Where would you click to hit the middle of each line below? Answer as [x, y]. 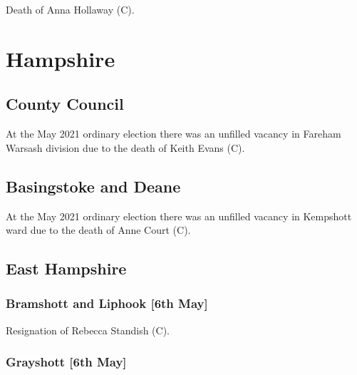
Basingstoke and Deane [93, 186]
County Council [65, 104]
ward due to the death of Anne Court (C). [98, 230]
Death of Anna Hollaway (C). [70, 9]
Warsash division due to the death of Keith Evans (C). [125, 147]
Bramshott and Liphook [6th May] [107, 303]
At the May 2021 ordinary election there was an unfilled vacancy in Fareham [174, 134]
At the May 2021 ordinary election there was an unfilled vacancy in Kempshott [179, 216]
